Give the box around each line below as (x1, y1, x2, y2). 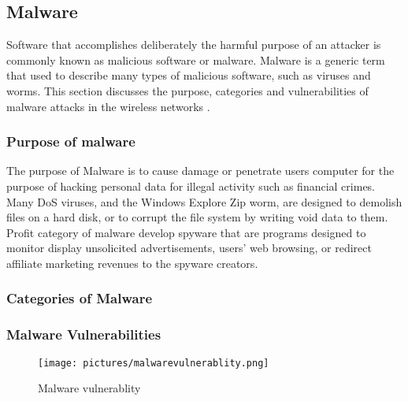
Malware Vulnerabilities (6, 325, 161, 344)
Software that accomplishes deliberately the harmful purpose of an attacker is (6, 36, 381, 53)
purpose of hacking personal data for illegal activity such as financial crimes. (6, 177, 376, 194)
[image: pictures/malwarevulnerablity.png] (38, 357, 269, 369)
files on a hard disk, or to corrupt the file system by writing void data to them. (6, 209, 388, 225)
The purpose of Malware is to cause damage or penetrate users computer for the (6, 162, 395, 179)
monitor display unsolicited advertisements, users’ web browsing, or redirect (6, 239, 372, 256)
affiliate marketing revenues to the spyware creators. (6, 254, 258, 271)
